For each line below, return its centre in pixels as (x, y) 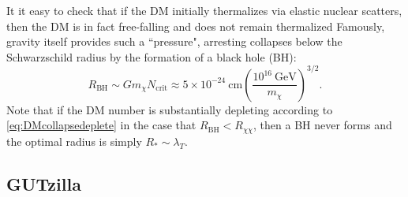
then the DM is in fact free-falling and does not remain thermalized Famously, (196, 26)
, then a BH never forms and (323, 125)
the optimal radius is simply (74, 141)
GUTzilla (44, 183)
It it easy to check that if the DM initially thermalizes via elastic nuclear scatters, (204, 10)
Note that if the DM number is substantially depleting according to (170, 109)
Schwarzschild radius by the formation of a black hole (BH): (152, 56)
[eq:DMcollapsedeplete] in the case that (101, 125)
